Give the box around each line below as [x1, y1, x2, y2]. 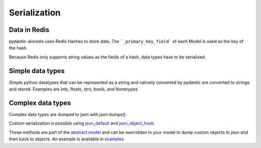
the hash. [9, 45, 28, 51]
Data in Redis [9, 26, 49, 34]
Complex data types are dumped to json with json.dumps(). [9, 112, 127, 118]
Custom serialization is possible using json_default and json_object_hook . [9, 120, 155, 126]
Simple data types [9, 67, 65, 75]
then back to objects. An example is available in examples [9, 136, 124, 142]
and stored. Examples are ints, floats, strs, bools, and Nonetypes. [9, 86, 139, 92]
